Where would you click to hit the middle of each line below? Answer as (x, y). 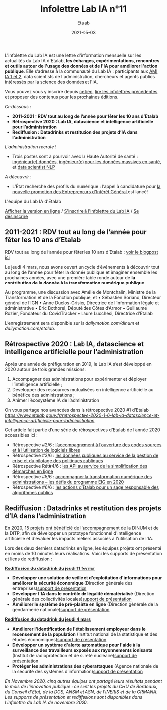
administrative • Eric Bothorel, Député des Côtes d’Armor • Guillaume (76, 308)
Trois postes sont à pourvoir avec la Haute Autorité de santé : (75, 156)
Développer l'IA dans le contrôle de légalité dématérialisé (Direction (83, 594)
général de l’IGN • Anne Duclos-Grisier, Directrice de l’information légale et (82, 303)
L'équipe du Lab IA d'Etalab (33, 201)
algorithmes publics (33, 492)
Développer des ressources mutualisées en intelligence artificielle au (83, 389)
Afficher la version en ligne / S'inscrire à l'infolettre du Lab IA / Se (72, 211)
